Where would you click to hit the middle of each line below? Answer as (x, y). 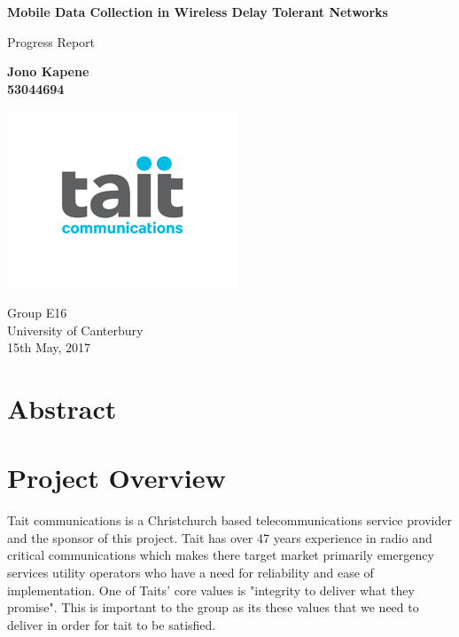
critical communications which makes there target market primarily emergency (221, 555)
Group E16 (37, 312)
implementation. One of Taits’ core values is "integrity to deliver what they (211, 590)
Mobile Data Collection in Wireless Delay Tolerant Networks (198, 12)
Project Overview (117, 478)
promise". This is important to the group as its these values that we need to (213, 607)
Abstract (62, 408)
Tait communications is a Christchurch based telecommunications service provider (229, 520)
